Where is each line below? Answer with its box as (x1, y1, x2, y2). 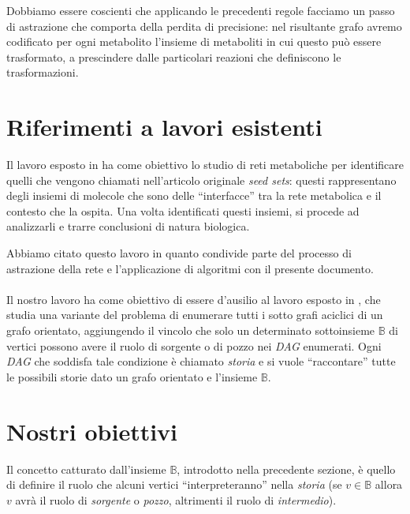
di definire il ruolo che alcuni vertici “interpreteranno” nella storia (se (6, 476, 342, 493)
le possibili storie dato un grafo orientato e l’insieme (6, 368, 258, 385)
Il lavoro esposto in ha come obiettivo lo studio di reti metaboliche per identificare (6, 156, 404, 173)
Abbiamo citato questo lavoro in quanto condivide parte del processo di (6, 245, 352, 261)
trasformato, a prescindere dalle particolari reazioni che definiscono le (6, 48, 341, 65)
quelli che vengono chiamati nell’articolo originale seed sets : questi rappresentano (6, 171, 397, 188)
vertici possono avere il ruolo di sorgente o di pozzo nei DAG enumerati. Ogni (6, 337, 382, 354)
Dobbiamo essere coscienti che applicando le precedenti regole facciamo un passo (6, 2, 395, 18)
